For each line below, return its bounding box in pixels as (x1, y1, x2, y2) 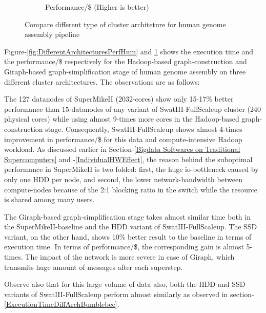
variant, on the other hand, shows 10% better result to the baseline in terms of (4, 231, 252, 242)
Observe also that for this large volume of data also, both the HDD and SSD (4, 279, 245, 289)
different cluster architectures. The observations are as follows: (4, 76, 200, 87)
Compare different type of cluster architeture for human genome (25, 18, 226, 29)
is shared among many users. (4, 194, 95, 205)
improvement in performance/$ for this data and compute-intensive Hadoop (4, 133, 242, 144)
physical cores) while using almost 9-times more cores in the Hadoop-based (4, 113, 239, 124)
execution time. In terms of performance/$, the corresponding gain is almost (4, 241, 244, 252)
